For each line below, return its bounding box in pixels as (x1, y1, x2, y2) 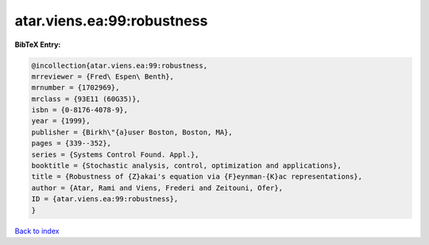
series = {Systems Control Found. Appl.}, (31, 150, 199, 159)
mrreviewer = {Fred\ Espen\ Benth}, (31, 72, 175, 81)
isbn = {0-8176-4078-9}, (31, 106, 129, 115)
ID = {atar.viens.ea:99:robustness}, (31, 195, 179, 204)
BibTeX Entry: (14, 40, 61, 49)
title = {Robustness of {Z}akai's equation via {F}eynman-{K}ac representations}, (31, 172, 363, 181)
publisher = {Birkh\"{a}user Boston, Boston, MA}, (31, 127, 234, 137)
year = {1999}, (31, 116, 91, 126)
